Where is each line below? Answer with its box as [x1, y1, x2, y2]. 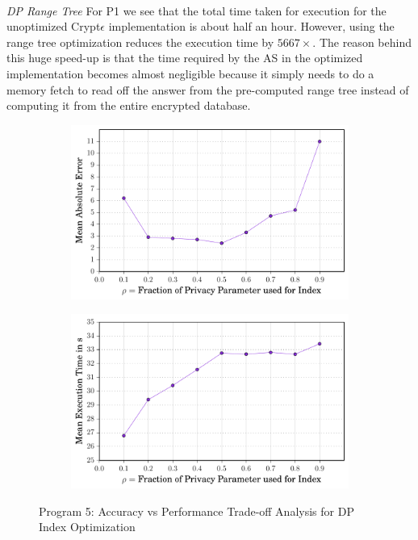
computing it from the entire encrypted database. [6, 97, 251, 114]
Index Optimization [39, 518, 136, 535]
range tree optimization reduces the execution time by [6, 33, 274, 50]
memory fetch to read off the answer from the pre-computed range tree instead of [6, 81, 409, 98]
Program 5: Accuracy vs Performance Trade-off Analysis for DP [39, 502, 354, 519]
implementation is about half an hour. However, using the [108, 18, 395, 35]
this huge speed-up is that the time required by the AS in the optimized [6, 49, 363, 66]
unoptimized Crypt [6, 18, 101, 35]
